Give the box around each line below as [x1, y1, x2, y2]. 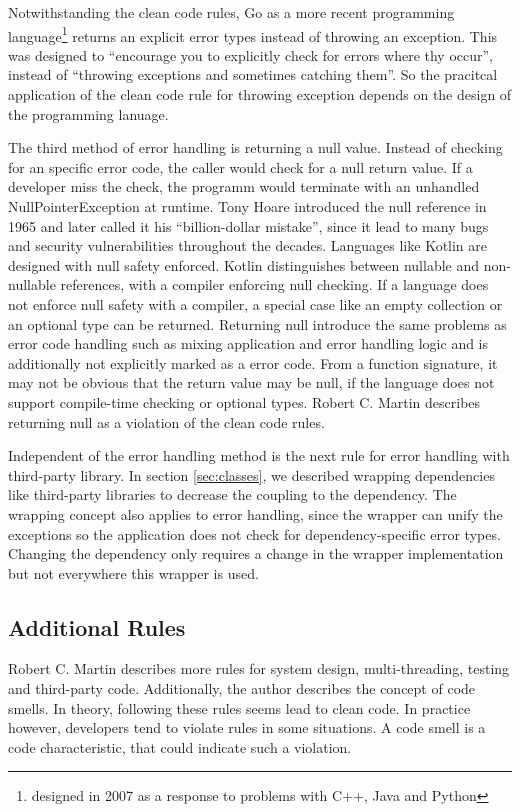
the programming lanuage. [8, 103, 169, 124]
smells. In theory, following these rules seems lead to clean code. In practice [8, 697, 471, 718]
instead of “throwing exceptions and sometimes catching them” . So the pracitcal [8, 64, 498, 85]
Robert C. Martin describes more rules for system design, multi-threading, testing [8, 658, 510, 679]
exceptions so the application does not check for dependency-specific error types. [8, 523, 501, 544]
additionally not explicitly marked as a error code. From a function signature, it [8, 352, 498, 373]
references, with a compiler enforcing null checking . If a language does [60, 274, 489, 295]
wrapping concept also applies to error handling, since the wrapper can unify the [8, 503, 503, 524]
